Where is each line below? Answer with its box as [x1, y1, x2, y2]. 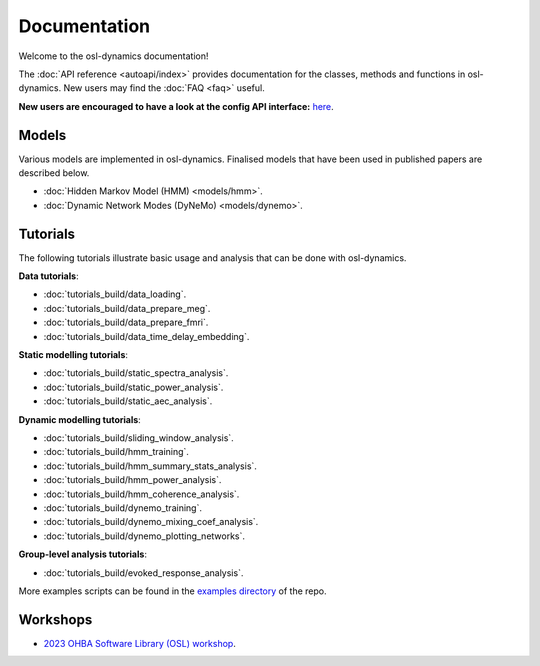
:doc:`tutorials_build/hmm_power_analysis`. [43, 474, 222, 486]
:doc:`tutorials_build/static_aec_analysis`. [43, 395, 213, 407]
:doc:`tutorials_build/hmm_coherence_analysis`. [43, 488, 240, 500]
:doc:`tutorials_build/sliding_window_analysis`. [43, 432, 234, 444]
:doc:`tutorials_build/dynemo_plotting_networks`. [43, 530, 245, 542]
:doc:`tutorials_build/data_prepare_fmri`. [43, 316, 209, 329]
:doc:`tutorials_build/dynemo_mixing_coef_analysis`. [43, 516, 259, 528]
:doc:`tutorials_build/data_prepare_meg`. [43, 302, 211, 314]
